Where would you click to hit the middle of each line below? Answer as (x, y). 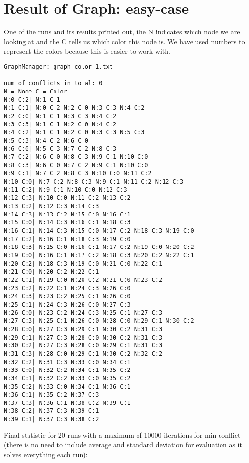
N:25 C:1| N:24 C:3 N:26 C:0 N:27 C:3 (67, 304)
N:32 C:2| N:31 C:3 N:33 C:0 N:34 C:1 (67, 362)
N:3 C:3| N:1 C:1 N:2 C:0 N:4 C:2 (60, 124)
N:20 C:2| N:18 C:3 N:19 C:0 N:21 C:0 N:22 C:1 (83, 263)
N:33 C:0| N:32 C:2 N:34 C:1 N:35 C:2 (67, 370)
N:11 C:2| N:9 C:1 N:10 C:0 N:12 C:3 (66, 190)
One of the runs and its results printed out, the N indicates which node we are (122, 32)
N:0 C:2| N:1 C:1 (32, 100)
